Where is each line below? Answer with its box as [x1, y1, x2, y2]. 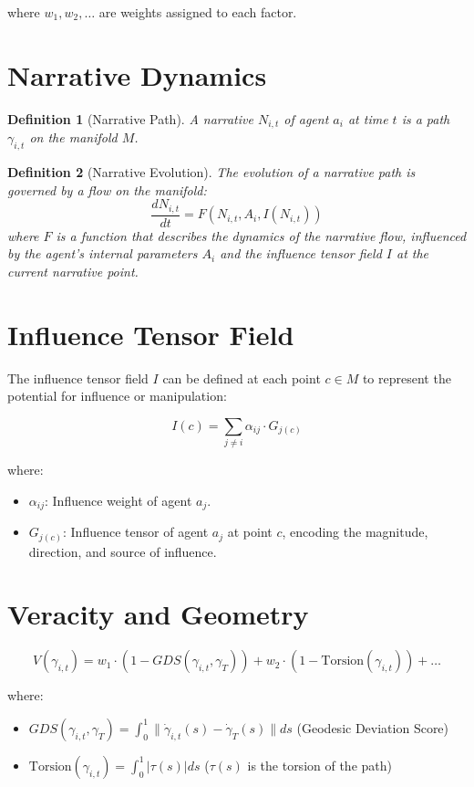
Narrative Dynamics [7, 56, 267, 93]
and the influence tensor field [220, 244, 382, 263]
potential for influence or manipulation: [7, 386, 227, 405]
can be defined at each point [162, 368, 321, 387]
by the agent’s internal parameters [7, 244, 198, 263]
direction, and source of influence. [28, 541, 217, 561]
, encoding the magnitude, [282, 522, 428, 541]
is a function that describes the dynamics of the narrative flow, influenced [56, 226, 467, 245]
